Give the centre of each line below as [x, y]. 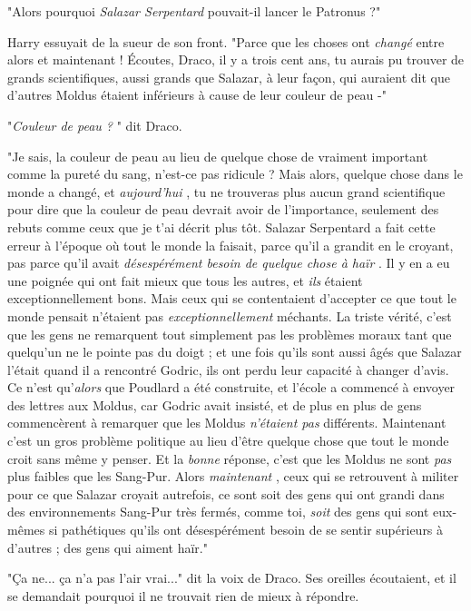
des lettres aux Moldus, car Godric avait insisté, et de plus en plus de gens [215, 404]
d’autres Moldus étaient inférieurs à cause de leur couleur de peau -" [197, 95]
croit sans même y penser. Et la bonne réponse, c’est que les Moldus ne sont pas [230, 458]
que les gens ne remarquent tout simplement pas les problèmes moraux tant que [230, 334]
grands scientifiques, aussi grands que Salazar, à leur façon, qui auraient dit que [229, 77]
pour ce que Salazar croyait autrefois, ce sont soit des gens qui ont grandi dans [226, 493]
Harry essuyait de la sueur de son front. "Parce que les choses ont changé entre [226, 41]
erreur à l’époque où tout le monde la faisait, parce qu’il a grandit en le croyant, [231, 245]
